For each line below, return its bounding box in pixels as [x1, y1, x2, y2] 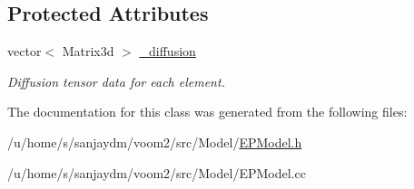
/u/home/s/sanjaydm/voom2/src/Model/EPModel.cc [7, 163, 306, 182]
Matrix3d [62, 42, 114, 61]
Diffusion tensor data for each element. [7, 71, 225, 90]
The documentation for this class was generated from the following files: [7, 102, 408, 121]
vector [7, 42, 42, 61]
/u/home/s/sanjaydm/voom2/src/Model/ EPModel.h [7, 132, 302, 151]
